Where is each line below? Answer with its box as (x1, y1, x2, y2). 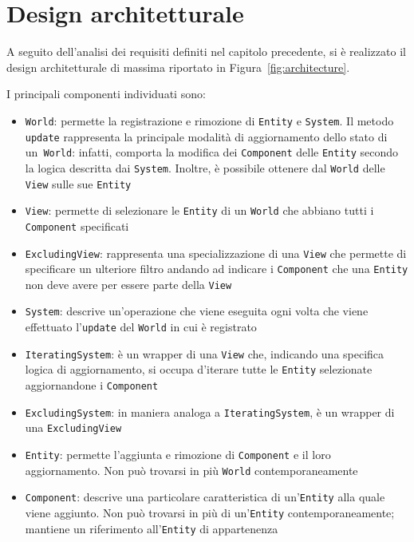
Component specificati (25, 217, 129, 234)
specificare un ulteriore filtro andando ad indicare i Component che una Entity (25, 260, 408, 277)
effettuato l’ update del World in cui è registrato (25, 318, 257, 335)
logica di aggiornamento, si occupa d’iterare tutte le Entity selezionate (25, 361, 373, 378)
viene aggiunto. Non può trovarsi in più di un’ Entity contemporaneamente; (25, 504, 395, 521)
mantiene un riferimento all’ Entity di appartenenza (25, 520, 278, 536)
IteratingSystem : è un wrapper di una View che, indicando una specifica (25, 345, 384, 362)
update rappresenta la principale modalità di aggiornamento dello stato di (25, 128, 388, 144)
